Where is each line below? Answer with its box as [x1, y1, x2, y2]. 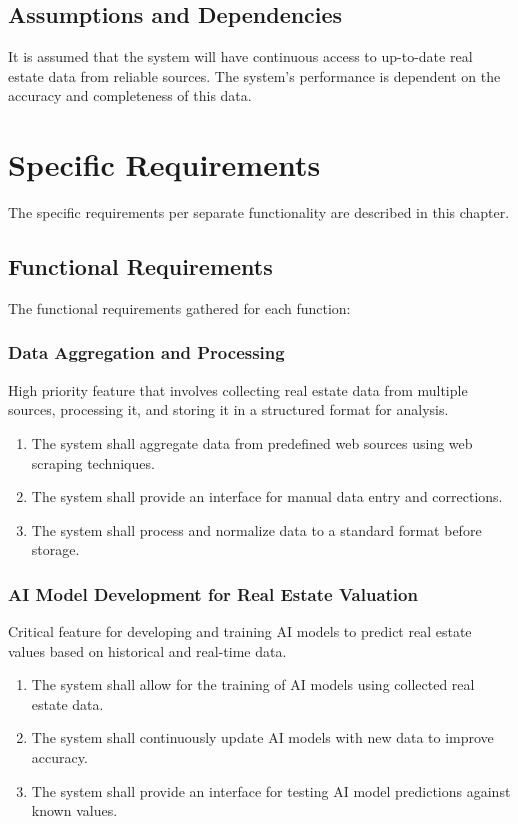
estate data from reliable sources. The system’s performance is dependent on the [8, 65, 501, 86]
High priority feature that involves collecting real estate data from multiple [8, 379, 468, 400]
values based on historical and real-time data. [8, 640, 287, 661]
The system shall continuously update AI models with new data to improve [31, 727, 494, 748]
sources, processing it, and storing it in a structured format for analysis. [8, 399, 449, 420]
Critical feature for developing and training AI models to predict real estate [8, 621, 472, 642]
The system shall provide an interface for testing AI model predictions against [31, 780, 511, 801]
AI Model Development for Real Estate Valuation [8, 581, 418, 606]
